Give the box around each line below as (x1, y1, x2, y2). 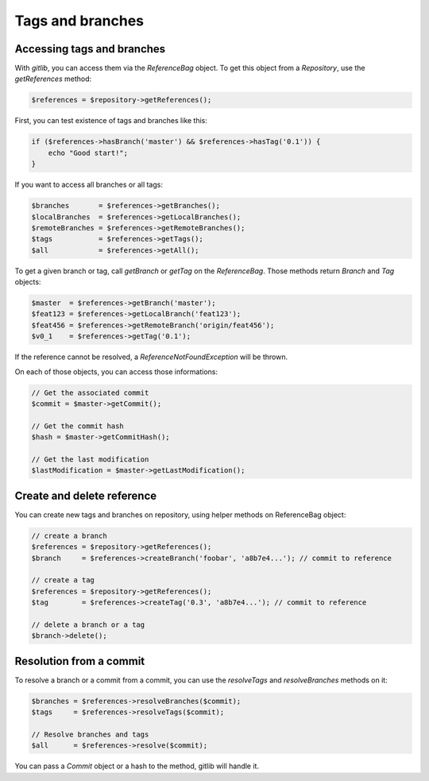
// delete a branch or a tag (31, 620, 145, 629)
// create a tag (31, 576, 95, 585)
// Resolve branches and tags (31, 730, 149, 739)
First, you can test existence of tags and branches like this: (14, 116, 208, 126)
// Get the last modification (31, 454, 149, 464)
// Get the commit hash (31, 421, 125, 431)
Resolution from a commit (14, 654, 145, 667)
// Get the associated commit (31, 388, 149, 397)
